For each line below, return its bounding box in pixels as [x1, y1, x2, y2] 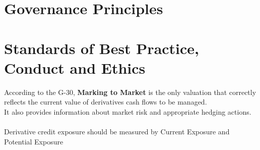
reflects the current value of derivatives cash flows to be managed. [4, 96, 207, 107]
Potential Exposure [4, 136, 63, 146]
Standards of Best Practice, [4, 37, 200, 58]
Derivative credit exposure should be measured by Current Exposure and [4, 126, 230, 137]
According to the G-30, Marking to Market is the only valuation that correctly [4, 86, 256, 97]
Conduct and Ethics [4, 57, 146, 78]
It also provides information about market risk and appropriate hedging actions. [4, 106, 251, 117]
